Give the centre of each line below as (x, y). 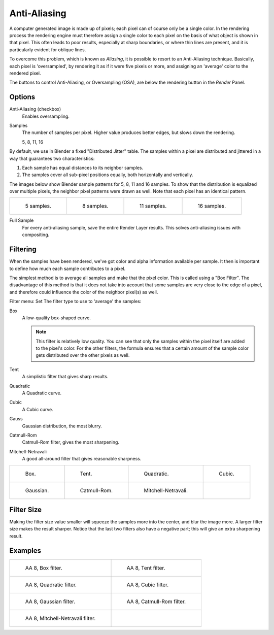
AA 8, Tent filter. (146, 567)
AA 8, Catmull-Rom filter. (156, 601)
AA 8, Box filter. (44, 567)
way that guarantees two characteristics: (52, 158)
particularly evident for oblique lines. (48, 49)
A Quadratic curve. (42, 393)
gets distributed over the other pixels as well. (83, 355)
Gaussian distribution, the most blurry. (62, 426)
